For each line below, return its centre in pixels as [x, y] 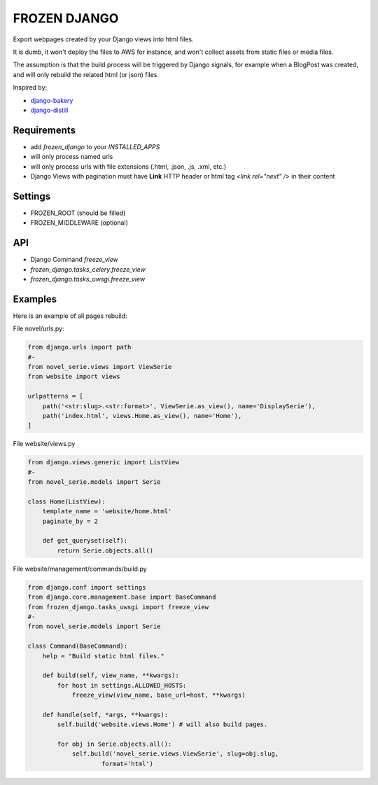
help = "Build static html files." [103, 656]
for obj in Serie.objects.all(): [114, 744]
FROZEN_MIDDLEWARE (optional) [79, 223]
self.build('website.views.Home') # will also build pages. [162, 724]
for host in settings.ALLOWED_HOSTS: [122, 685]
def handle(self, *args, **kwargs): [105, 715]
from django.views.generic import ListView [104, 463]
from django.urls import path [79, 347]
